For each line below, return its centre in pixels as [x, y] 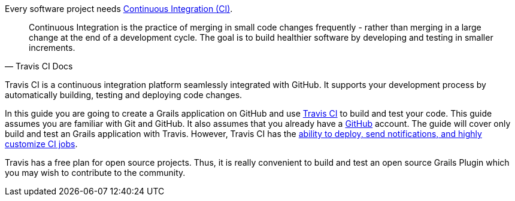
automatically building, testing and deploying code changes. [124, 95]
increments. [52, 48]
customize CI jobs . [41, 144]
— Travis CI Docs [39, 66]
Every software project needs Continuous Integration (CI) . [119, 9]
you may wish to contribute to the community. [95, 173]
